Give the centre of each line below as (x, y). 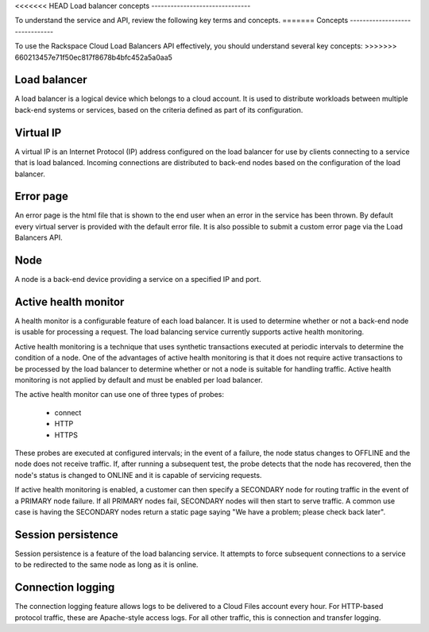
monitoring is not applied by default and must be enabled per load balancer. (139, 380)
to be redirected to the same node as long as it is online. (106, 565)
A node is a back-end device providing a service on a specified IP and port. (138, 279)
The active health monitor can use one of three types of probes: (120, 395)
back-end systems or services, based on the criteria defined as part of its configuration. (159, 110)
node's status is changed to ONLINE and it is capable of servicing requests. (138, 475)
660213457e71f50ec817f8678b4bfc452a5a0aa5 (93, 57)
